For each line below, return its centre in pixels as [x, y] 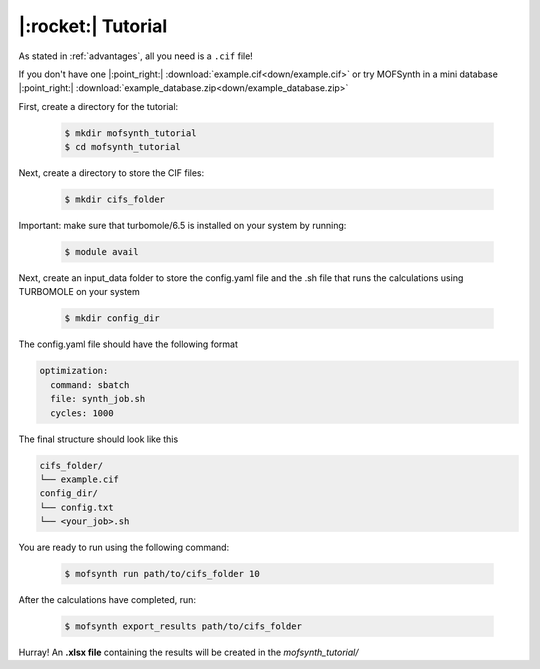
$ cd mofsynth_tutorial [123, 147]
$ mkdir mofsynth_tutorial [130, 133]
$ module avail [101, 252]
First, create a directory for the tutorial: [98, 106]
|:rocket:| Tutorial [93, 26]
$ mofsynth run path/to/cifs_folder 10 [162, 574]
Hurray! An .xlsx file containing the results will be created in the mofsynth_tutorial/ [188, 652]
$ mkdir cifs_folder [114, 199]
